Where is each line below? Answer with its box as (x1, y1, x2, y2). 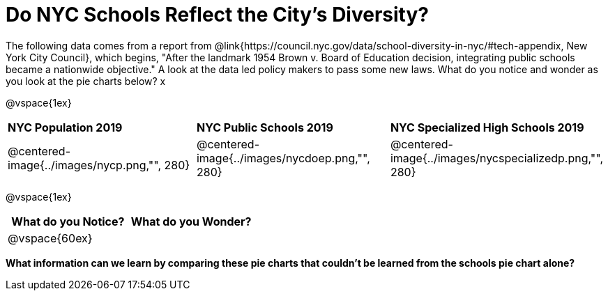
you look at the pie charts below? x (6, 75, 166, 87)
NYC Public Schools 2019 (196, 120, 333, 134)
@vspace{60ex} (8, 231, 93, 245)
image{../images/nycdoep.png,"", (196, 150, 370, 165)
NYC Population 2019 (8, 120, 123, 134)
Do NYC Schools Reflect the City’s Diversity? (6, 3, 429, 26)
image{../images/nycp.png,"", (8, 157, 162, 172)
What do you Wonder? (130, 214, 252, 228)
